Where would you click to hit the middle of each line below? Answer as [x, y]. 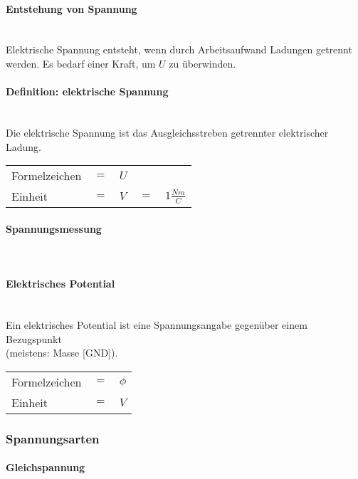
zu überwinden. [202, 63]
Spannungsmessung [54, 228]
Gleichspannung [46, 467]
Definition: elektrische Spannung [87, 91]
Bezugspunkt [34, 338]
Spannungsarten [53, 438]
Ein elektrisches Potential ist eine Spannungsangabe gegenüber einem [157, 324]
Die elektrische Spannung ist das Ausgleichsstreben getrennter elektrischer [167, 132]
